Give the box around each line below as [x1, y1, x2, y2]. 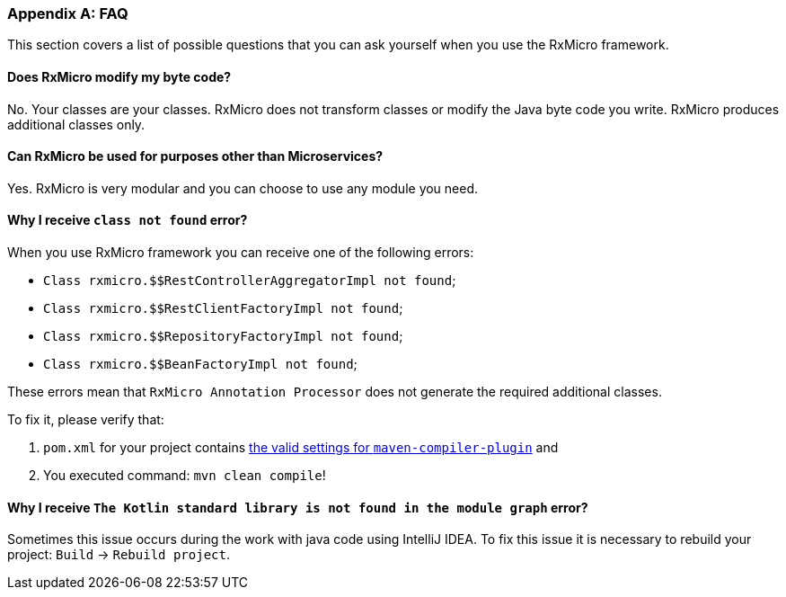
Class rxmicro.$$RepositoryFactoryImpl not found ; [43, 328, 403, 344]
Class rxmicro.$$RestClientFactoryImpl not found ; [43, 300, 403, 316]
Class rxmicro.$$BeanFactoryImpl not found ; [43, 356, 358, 372]
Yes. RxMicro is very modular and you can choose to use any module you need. [7, 180, 479, 196]
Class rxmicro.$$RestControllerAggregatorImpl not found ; [43, 272, 456, 289]
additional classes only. [7, 116, 146, 132]
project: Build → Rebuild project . [7, 547, 230, 563]
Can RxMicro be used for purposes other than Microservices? [7, 148, 384, 165]
